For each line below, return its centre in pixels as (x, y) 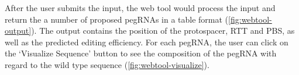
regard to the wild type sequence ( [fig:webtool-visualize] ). (107, 64)
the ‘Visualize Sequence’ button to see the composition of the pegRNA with (141, 53)
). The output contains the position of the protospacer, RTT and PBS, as (163, 31)
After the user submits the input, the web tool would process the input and (140, 8)
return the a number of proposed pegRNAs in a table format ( (117, 19)
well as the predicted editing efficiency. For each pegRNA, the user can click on (147, 42)
